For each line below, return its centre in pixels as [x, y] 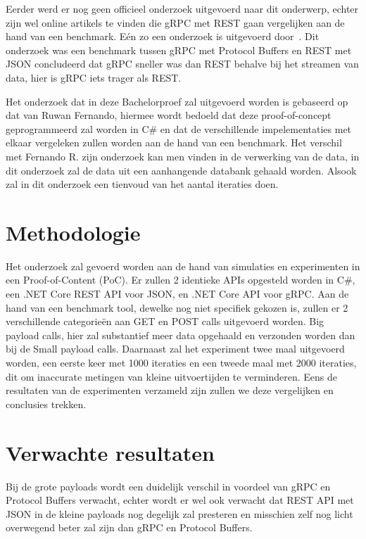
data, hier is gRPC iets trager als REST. [94, 77]
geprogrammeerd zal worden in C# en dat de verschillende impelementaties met [179, 128]
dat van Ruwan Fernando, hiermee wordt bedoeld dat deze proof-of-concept [169, 115]
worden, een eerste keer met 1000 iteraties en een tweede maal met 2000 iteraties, [181, 362]
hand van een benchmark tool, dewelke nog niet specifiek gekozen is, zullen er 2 [177, 307]
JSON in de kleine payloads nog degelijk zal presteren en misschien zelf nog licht [179, 513]
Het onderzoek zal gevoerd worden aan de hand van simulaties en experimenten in [183, 266]
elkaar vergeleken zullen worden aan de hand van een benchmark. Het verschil [174, 142]
